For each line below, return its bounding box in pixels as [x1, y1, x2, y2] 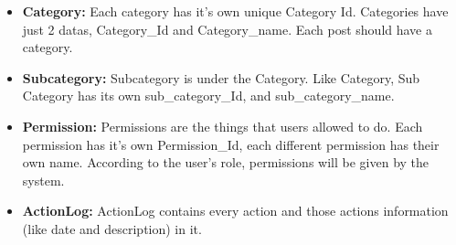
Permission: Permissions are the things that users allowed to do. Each [22, 116, 423, 135]
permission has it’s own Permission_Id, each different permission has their [22, 134, 440, 154]
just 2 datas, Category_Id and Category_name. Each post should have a [22, 19, 432, 38]
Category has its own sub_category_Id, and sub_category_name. [22, 86, 395, 105]
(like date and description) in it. [22, 218, 202, 238]
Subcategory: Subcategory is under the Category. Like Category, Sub [22, 68, 420, 87]
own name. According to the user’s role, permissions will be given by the [22, 153, 429, 172]
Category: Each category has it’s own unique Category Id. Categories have [22, 2, 449, 20]
